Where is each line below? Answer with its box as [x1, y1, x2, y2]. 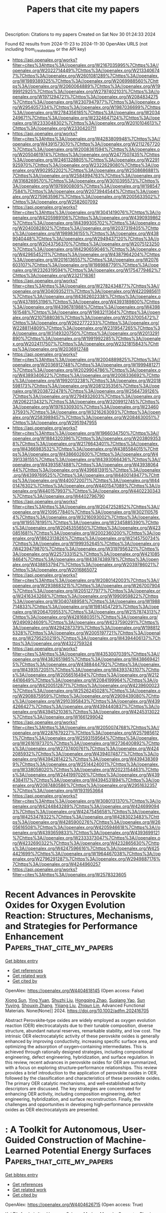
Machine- [105, 1134, 147, 1146]
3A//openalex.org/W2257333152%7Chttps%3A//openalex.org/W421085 [12, 551, 160, 557]
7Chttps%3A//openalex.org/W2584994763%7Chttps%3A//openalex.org [12, 172, 161, 179]
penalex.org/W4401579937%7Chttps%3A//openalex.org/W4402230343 [12, 488, 161, 494]
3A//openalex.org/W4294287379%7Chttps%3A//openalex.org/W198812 [12, 624, 161, 630]
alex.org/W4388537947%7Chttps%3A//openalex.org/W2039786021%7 [12, 561, 159, 567]
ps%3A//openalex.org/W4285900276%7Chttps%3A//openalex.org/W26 [12, 819, 161, 825]
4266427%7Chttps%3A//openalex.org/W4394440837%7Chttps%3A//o [12, 703, 160, 709]
